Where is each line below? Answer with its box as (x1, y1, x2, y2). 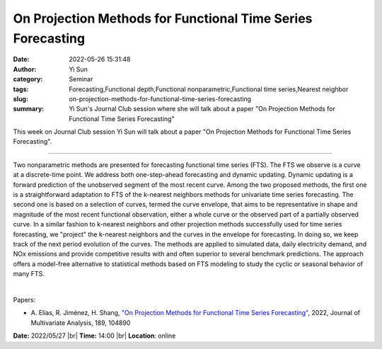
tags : (13, 85, 29, 93)
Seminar (69, 75, 93, 84)
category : (13, 75, 43, 84)
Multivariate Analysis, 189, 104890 (30, 319, 131, 327)
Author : (13, 64, 37, 74)
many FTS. (13, 270, 45, 278)
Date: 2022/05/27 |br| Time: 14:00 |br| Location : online (13, 331, 176, 340)
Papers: (13, 295, 36, 304)
